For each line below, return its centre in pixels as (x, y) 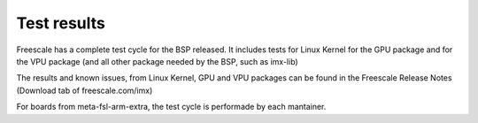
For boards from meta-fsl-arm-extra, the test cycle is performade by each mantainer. (171, 107)
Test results (61, 23)
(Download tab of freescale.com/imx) (85, 90)
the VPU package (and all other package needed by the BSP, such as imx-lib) (157, 61)
